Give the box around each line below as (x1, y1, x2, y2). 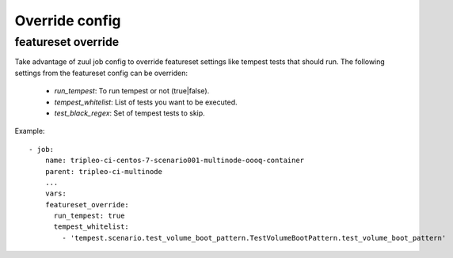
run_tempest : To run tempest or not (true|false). (54, 86, 210, 96)
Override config (14, 12, 121, 29)
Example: (14, 127, 45, 136)
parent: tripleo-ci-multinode (44, 167, 162, 176)
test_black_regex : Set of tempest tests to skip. (54, 108, 205, 118)
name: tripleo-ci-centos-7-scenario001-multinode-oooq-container (44, 156, 305, 165)
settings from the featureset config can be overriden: (14, 68, 188, 78)
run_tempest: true (53, 211, 125, 221)
